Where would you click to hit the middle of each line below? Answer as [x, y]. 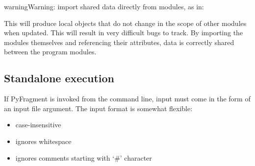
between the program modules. [50, 52]
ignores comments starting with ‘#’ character [84, 157]
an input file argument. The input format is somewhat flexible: [98, 108]
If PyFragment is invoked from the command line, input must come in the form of [127, 99]
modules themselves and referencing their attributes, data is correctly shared [119, 42]
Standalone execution [59, 78]
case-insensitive [38, 125]
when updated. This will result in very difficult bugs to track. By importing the [124, 33]
